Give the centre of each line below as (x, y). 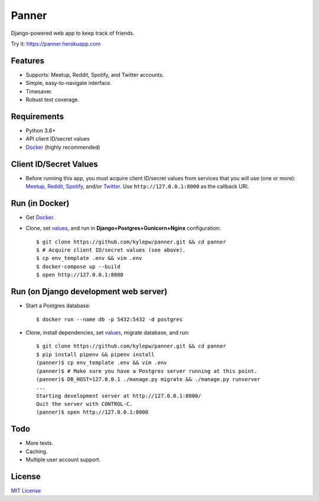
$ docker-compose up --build (78, 266)
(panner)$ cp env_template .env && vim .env (102, 363)
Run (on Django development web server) (89, 292)
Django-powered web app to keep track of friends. (73, 33)
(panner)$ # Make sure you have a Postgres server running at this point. (147, 371)
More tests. (40, 443)
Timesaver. (39, 91)
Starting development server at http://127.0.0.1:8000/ (119, 396)
